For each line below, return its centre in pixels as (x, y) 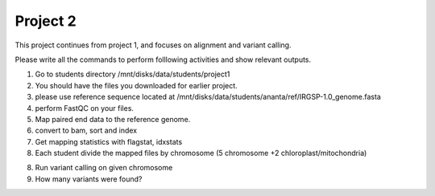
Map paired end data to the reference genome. (113, 119)
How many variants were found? (89, 179)
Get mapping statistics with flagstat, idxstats (109, 141)
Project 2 (46, 21)
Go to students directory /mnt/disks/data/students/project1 (133, 74)
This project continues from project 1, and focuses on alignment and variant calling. (153, 45)
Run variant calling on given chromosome (104, 168)
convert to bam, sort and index (86, 131)
